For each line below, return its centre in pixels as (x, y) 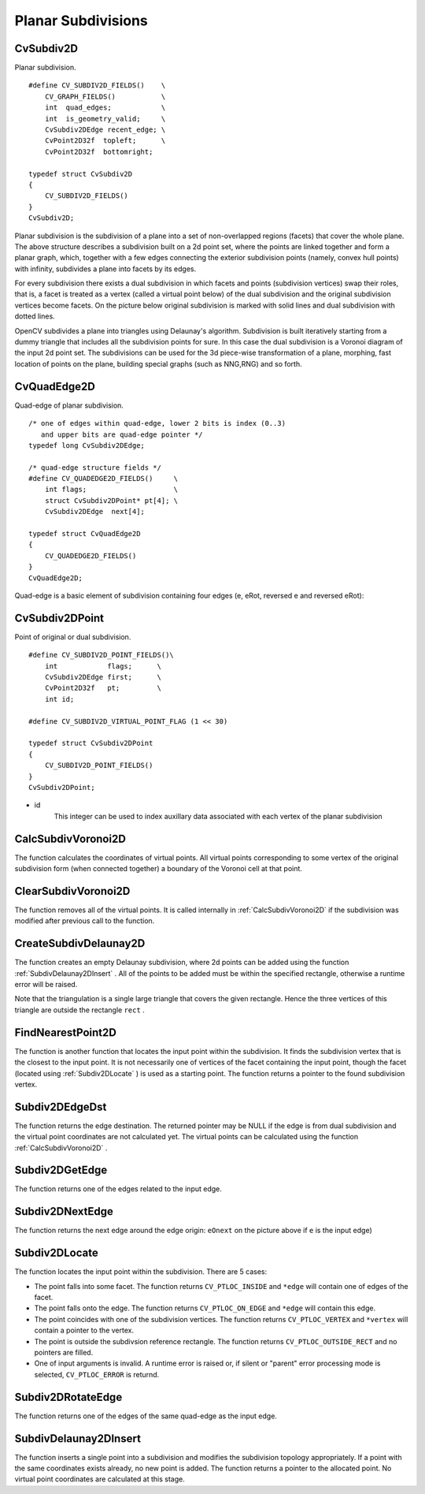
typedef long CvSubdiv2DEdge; (87, 445)
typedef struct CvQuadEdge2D (85, 534)
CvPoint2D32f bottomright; (99, 151)
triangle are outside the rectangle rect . (79, 1010)
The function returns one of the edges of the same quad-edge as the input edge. (146, 1416)
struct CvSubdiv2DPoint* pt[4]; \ (111, 500)
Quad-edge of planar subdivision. (69, 405)
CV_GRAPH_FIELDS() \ (105, 96)
